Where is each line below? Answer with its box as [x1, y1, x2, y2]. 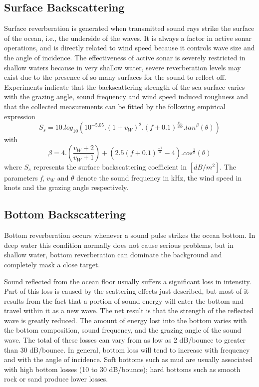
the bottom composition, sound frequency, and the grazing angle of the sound [4, 325, 242, 335]
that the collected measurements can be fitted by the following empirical [4, 101, 226, 111]
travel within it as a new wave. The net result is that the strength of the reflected [4, 305, 254, 316]
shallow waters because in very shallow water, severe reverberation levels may [4, 62, 241, 72]
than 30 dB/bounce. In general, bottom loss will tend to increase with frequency [4, 344, 250, 355]
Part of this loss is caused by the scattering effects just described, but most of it [4, 286, 249, 296]
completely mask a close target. [4, 259, 100, 269]
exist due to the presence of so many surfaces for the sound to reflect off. [4, 72, 227, 82]
